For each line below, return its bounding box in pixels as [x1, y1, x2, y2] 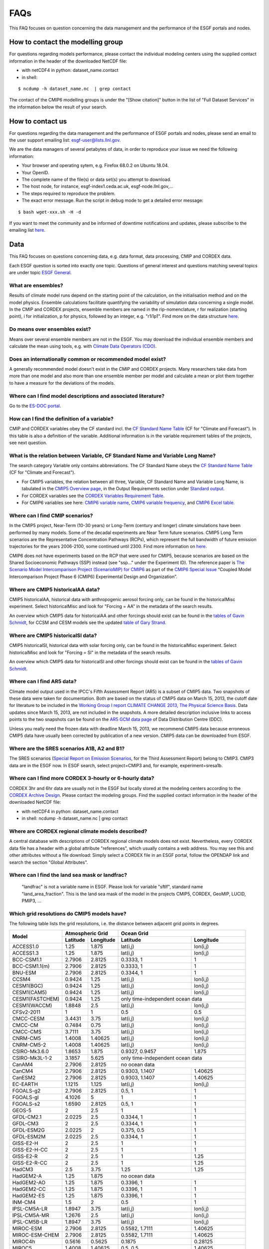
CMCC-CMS [12, 1028, 42, 1035]
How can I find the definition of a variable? [9, 415, 114, 422]
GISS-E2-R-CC [12, 1159, 47, 1166]
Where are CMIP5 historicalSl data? [9, 632, 97, 639]
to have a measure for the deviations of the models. [9, 380, 115, 386]
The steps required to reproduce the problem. [21, 190, 116, 196]
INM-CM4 [12, 1199, 36, 1206]
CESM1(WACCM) [12, 1002, 52, 1009]
